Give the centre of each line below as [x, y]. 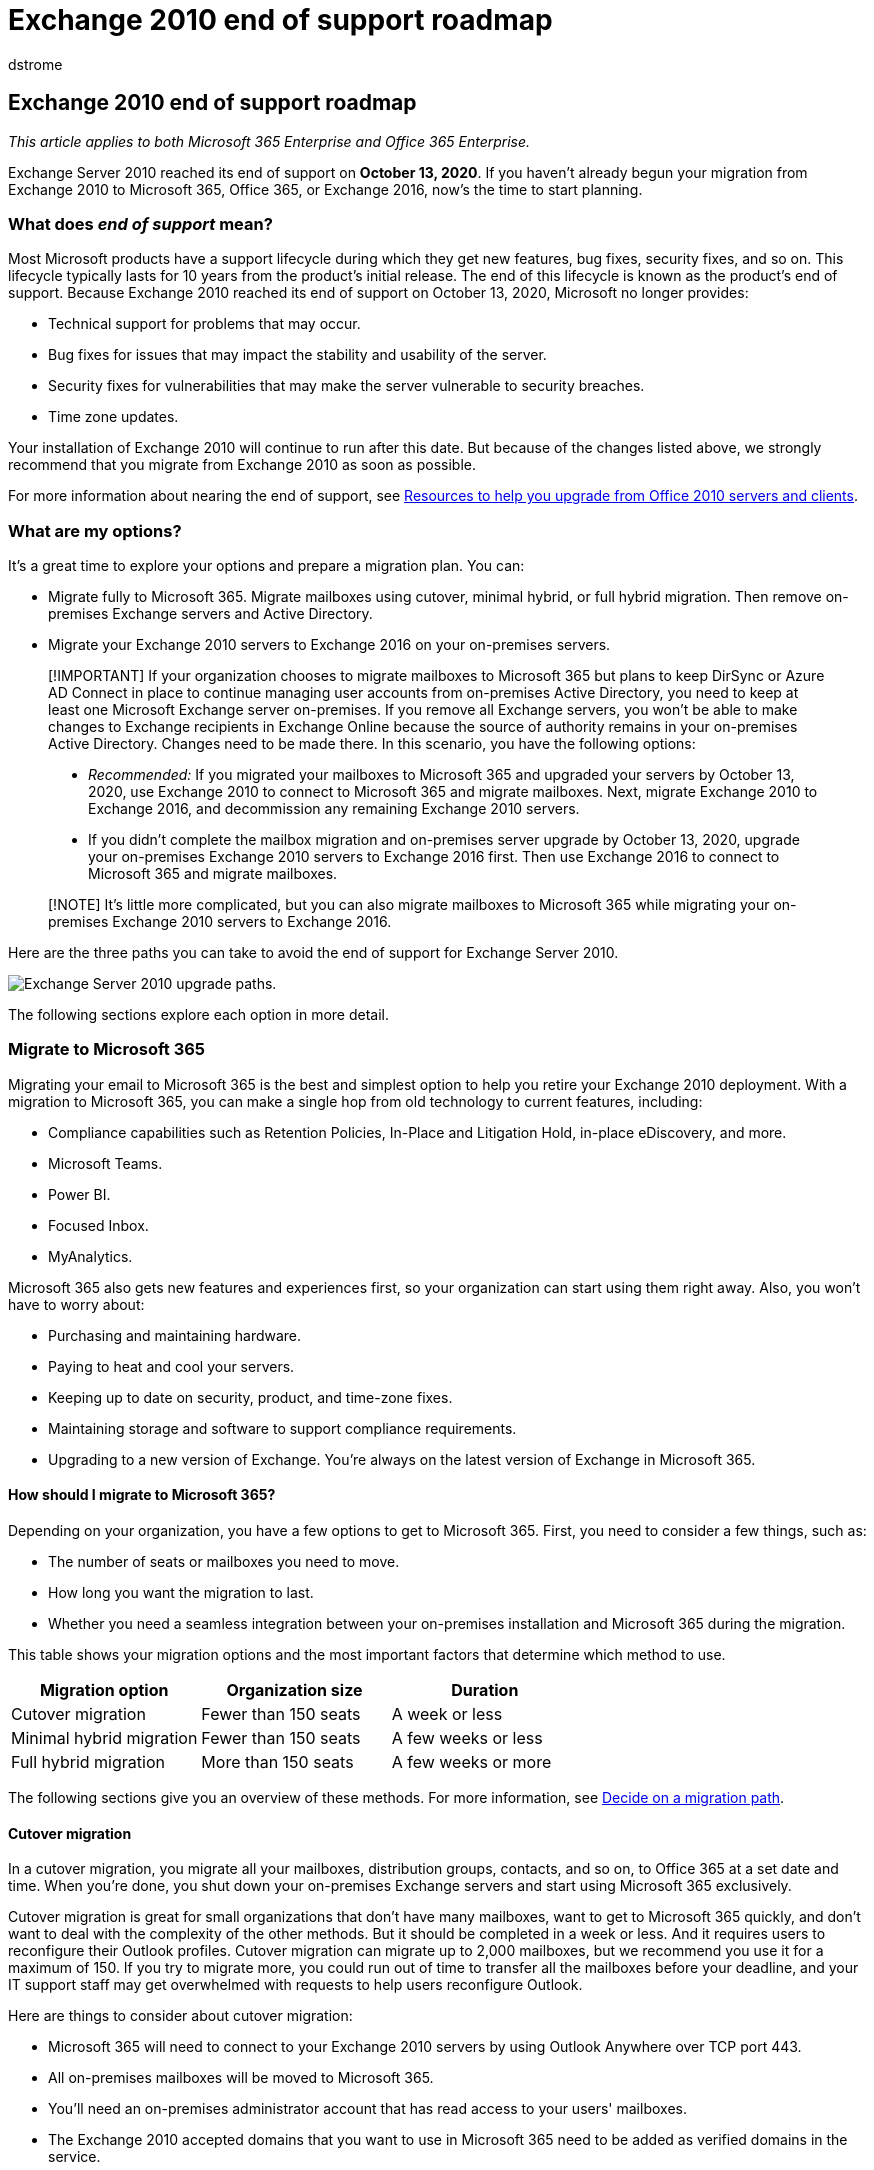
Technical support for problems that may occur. [204, 324]
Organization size [294, 1690]
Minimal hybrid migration [104, 1738]
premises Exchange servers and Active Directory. [210, 614]
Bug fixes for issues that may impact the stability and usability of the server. [297, 355]
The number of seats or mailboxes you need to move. [224, 1562]
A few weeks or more [471, 1762]
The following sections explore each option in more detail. [199, 1015]
